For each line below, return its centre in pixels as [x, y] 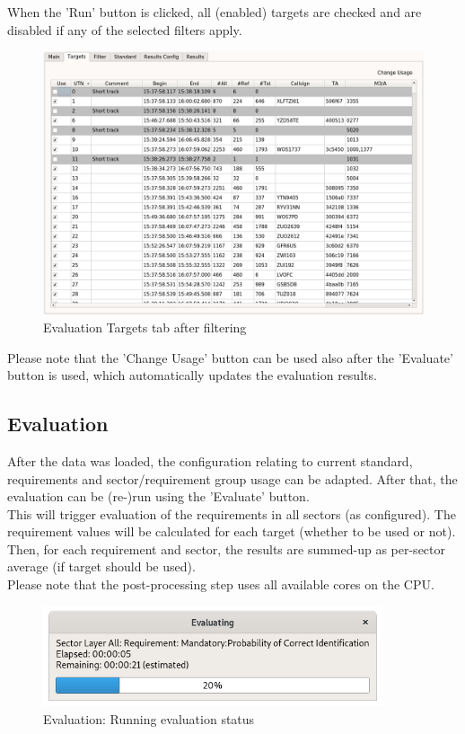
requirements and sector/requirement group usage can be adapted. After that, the [232, 478]
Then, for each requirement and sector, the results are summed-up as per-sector [226, 548]
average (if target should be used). [101, 566]
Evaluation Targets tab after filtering [145, 327]
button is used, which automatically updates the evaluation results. [192, 375]
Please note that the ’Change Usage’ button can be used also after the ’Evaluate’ [230, 357]
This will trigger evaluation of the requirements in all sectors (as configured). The [232, 513]
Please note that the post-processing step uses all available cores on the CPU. [221, 584]
